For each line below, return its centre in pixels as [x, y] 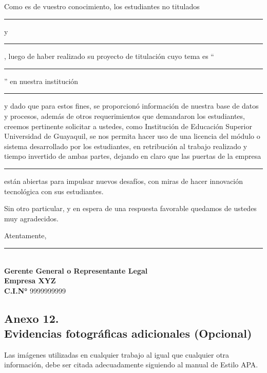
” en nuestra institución [41, 81]
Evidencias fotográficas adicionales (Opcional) [128, 333]
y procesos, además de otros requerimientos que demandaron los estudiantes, [125, 116]
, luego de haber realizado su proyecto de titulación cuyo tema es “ [109, 56]
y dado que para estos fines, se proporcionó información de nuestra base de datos [131, 106]
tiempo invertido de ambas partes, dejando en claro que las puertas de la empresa [133, 156]
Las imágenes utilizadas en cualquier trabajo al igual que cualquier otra [117, 354]
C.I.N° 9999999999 [35, 290]
